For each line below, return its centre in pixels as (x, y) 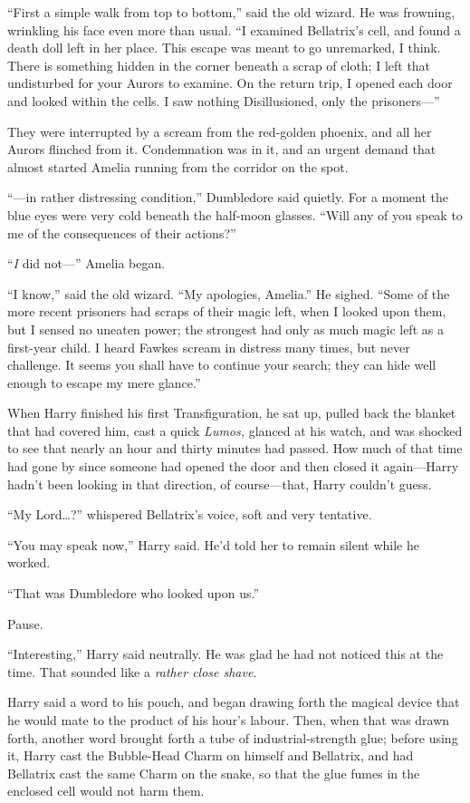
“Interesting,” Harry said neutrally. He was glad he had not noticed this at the (225, 654)
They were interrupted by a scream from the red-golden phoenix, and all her (220, 131)
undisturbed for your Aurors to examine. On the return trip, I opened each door (230, 83)
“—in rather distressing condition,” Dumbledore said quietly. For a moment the (228, 197)
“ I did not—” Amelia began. (86, 263)
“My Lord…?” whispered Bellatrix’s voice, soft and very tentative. (190, 514)
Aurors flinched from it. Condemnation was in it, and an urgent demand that (222, 149)
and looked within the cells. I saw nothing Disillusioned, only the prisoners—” (224, 100)
